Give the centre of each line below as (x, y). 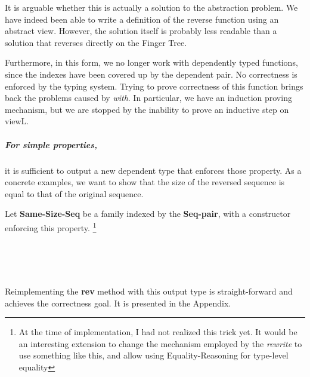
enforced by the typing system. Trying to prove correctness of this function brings (154, 86)
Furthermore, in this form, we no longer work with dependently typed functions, (151, 62)
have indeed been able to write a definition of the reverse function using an (142, 19)
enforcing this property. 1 (51, 226)
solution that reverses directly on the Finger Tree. (96, 42)
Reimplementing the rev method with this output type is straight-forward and (149, 291)
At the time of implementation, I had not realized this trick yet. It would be (158, 332)
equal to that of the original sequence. (74, 193)
